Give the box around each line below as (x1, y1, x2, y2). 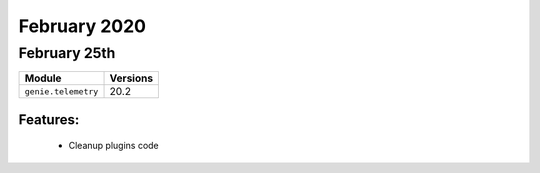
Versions (109, 71, 154, 85)
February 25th (18, 44, 116, 62)
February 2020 (18, 15, 147, 37)
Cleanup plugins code (68, 140, 159, 152)
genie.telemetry (24, 86, 99, 97)
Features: (18, 111, 80, 128)
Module (24, 71, 62, 85)
